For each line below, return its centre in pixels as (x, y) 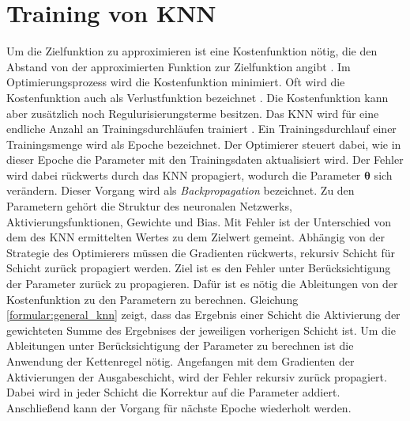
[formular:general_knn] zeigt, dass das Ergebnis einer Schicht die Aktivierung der (203, 315)
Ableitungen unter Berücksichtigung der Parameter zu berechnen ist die (180, 345)
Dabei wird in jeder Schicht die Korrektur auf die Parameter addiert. (173, 392)
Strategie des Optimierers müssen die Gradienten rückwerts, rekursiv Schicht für (201, 252)
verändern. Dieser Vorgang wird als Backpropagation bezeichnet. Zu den (181, 190)
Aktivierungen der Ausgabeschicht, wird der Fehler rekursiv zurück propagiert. (197, 376)
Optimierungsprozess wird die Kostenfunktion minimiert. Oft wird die (176, 82)
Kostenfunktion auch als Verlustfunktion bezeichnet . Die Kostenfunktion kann (197, 97)
